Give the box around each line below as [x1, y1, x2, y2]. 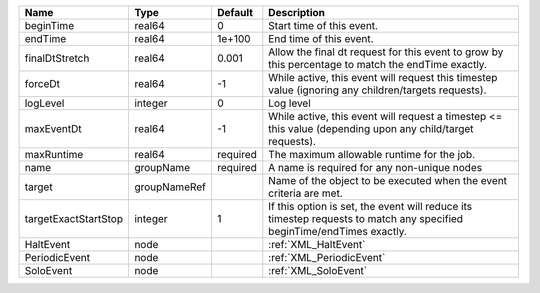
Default [216, 6, 254, 19]
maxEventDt [24, 122, 82, 135]
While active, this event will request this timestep [268, 71, 498, 84]
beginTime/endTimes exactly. [268, 225, 407, 238]
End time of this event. [268, 32, 374, 45]
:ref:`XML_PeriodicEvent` [268, 251, 386, 264]
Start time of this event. [268, 19, 379, 32]
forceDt [24, 77, 60, 90]
